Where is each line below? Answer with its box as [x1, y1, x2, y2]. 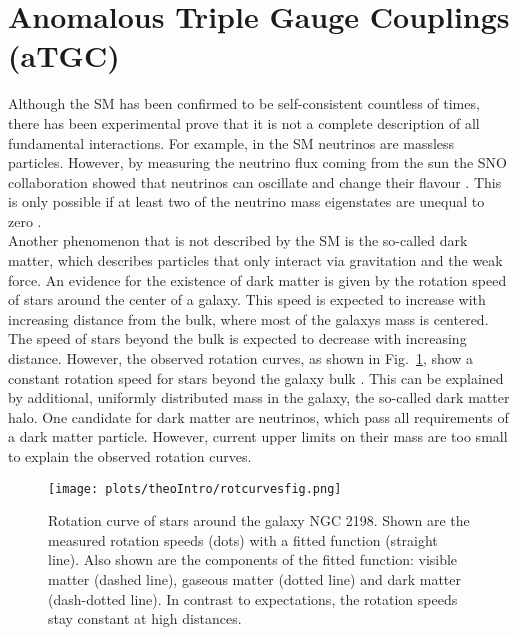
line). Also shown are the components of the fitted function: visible [48, 549, 458, 570]
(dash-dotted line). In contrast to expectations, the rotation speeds [48, 588, 458, 609]
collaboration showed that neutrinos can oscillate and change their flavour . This [8, 171, 502, 192]
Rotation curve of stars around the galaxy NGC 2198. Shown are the [48, 510, 470, 531]
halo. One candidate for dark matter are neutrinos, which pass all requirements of [8, 406, 509, 427]
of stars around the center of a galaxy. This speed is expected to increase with [8, 289, 486, 310]
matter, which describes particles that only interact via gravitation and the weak [8, 250, 503, 271]
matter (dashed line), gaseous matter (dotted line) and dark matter [48, 569, 461, 590]
